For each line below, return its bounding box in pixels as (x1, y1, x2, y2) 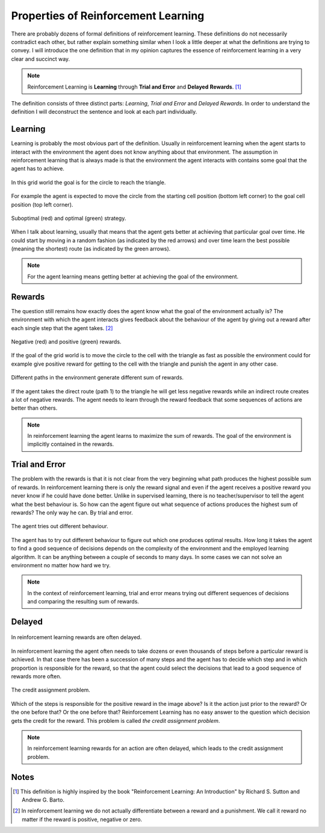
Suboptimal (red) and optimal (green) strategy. (11, 214, 126, 222)
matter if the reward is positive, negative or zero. (22, 816, 143, 823)
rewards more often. (11, 673, 62, 680)
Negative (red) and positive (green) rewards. (11, 338, 122, 345)
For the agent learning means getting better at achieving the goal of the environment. (27, 273, 239, 280)
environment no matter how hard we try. (11, 561, 111, 569)
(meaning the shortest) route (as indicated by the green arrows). (11, 245, 171, 252)
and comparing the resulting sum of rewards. (27, 598, 140, 605)
